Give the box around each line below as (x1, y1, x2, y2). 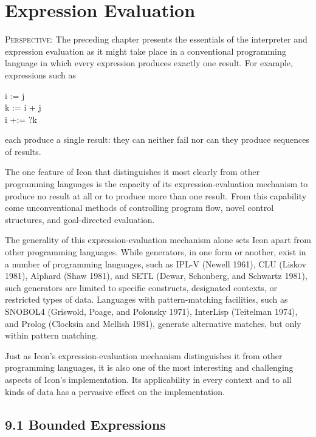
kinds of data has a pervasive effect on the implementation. (5, 385, 225, 397)
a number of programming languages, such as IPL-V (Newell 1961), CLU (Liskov (5, 257, 306, 270)
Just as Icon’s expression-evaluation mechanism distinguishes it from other (5, 349, 283, 362)
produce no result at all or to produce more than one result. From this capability (5, 189, 307, 202)
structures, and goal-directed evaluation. (5, 213, 155, 225)
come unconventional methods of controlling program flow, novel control (5, 201, 274, 214)
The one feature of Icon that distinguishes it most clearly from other (5, 165, 260, 178)
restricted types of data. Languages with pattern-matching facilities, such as (5, 293, 288, 306)
